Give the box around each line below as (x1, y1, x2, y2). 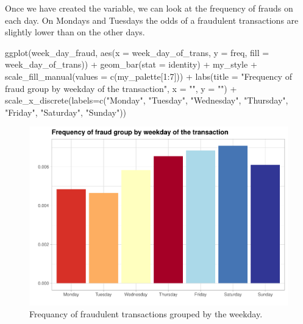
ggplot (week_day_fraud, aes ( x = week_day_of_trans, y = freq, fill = (5, 46, 269, 58)
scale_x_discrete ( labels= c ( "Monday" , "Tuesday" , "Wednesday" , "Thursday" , (5, 94, 288, 107)
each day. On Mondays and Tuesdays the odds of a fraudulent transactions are (5, 13, 299, 26)
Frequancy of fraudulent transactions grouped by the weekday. (29, 308, 263, 320)
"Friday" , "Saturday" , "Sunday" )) (5, 105, 127, 118)
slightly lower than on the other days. (5, 26, 145, 38)
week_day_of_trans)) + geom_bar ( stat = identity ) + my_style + (5, 58, 257, 71)
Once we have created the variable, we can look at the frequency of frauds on (5, 2, 293, 14)
